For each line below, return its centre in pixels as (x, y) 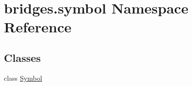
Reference (38, 27)
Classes (22, 57)
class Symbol (23, 78)
